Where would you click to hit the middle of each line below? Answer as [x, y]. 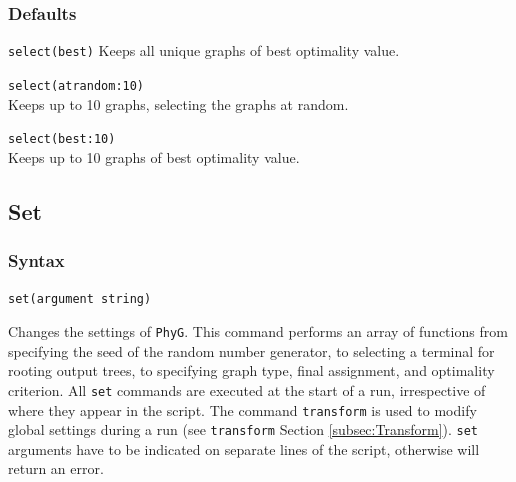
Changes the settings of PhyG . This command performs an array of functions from [258, 331]
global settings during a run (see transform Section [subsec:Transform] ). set [243, 429]
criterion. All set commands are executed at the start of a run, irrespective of [247, 389]
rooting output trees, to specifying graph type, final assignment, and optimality [251, 370]
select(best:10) [62, 139]
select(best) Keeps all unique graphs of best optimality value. [204, 50]
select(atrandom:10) [76, 85]
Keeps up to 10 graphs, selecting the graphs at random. [178, 103]
